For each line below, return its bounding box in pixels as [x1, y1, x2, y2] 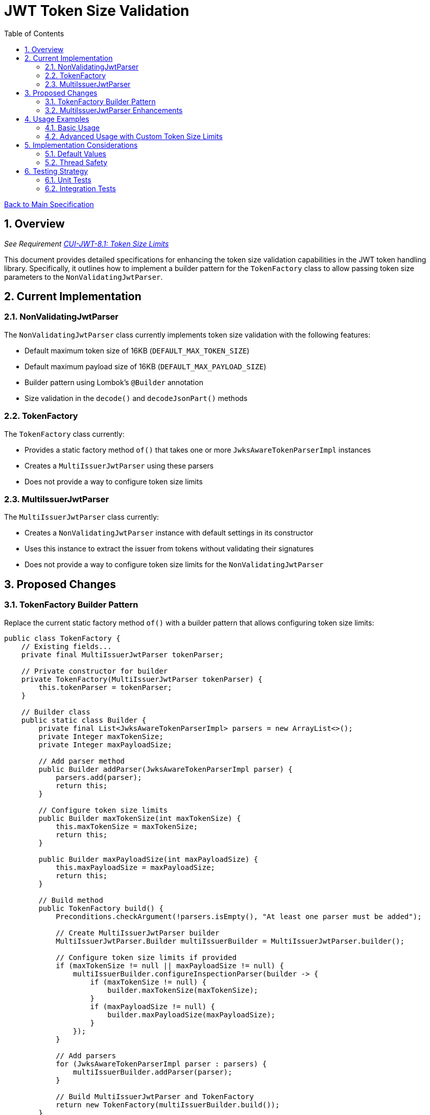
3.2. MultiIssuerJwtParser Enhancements [45, 105, 183, 115]
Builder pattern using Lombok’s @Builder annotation [25, 377, 203, 387]
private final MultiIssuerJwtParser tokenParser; [21, 650, 224, 659]
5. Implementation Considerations [25, 140, 138, 149]
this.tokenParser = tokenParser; [38, 683, 172, 692]
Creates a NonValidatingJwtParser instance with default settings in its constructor [25, 528, 314, 538]
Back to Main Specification [4, 199, 94, 209]
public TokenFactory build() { [38, 904, 163, 912]
